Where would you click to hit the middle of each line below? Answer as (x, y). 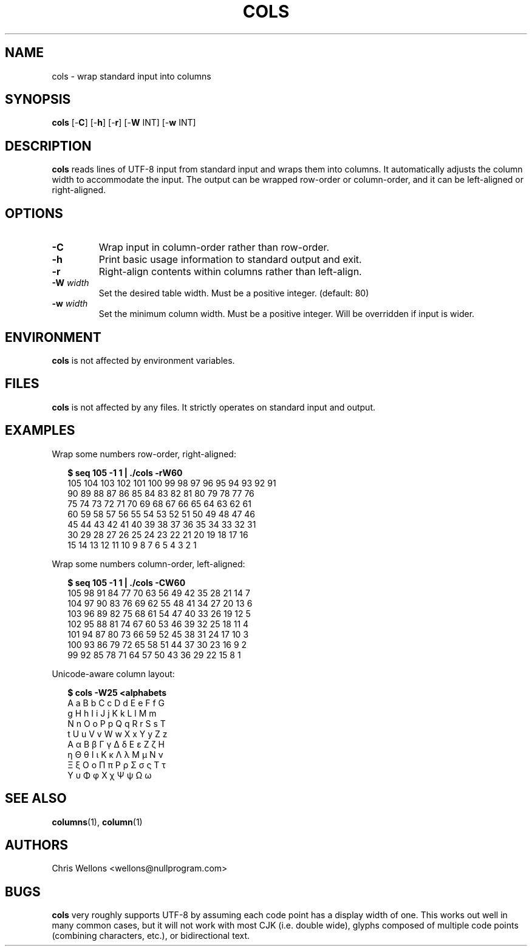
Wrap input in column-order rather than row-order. (214, 247)
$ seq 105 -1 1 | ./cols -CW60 (127, 582)
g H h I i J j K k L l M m (112, 713)
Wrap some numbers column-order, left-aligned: (148, 564)
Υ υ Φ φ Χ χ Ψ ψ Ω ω (110, 775)
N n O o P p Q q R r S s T (117, 723)
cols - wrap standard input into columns (131, 76)
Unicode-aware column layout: (113, 673)
